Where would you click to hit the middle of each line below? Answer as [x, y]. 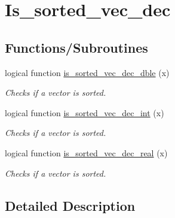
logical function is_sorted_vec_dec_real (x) [86, 152]
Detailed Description [70, 205]
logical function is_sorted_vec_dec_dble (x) [87, 72]
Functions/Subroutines [76, 47]
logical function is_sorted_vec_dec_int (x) [85, 112]
